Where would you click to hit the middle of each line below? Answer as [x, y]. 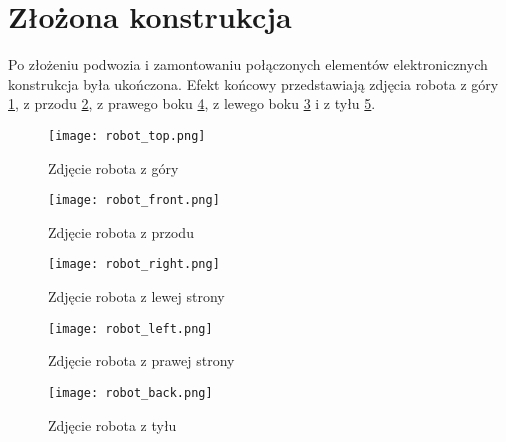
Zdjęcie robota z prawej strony [141, 360]
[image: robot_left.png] [130, 328]
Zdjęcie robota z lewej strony [136, 296]
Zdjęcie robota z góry [113, 167]
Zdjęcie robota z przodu [121, 231]
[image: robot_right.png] [134, 264]
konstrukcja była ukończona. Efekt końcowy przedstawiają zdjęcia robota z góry [253, 83]
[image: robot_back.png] [130, 392]
